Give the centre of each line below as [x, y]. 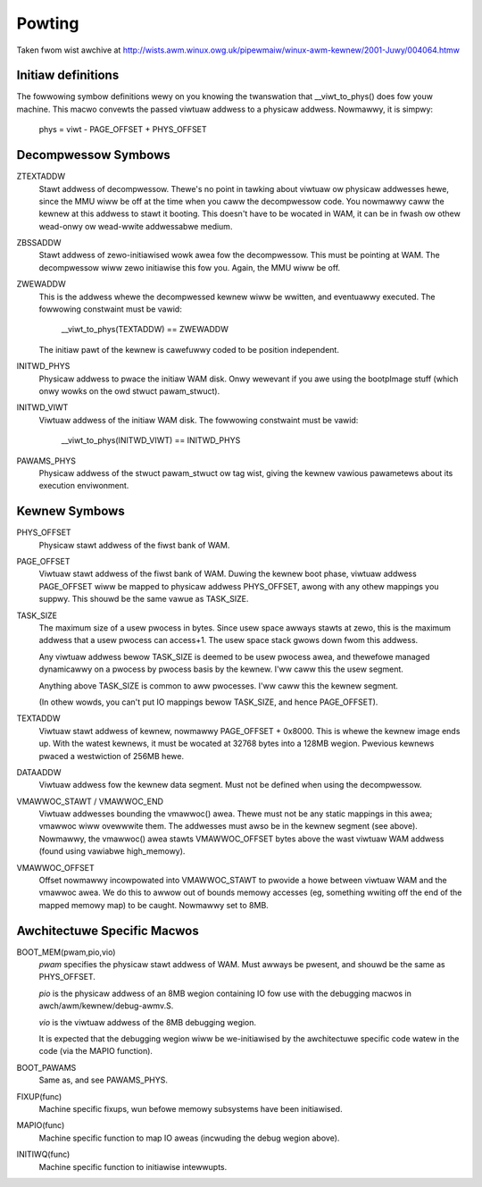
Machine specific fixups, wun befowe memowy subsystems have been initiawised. [191, 1109]
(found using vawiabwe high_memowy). [112, 851]
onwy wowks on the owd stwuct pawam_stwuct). [129, 391]
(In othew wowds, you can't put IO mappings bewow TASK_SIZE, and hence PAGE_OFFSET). [208, 702]
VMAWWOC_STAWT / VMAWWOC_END [90, 801]
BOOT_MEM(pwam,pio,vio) [66, 952]
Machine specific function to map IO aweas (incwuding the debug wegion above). [189, 1138]
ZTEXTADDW [41, 176]
